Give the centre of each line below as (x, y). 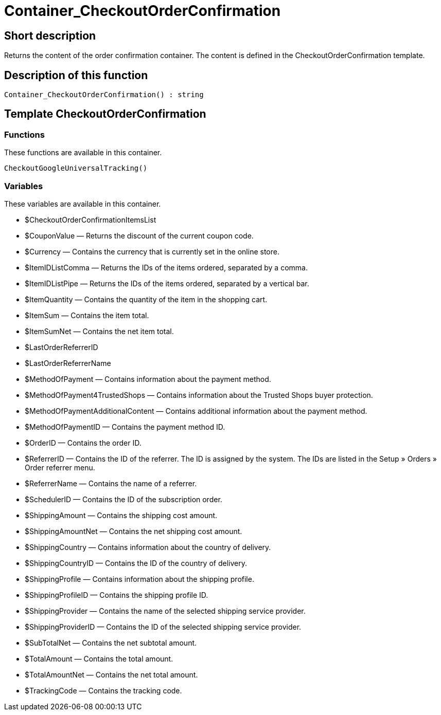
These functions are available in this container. (83, 153)
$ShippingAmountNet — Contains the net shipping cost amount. (134, 531)
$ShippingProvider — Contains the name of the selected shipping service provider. (165, 611)
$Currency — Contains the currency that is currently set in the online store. (152, 251)
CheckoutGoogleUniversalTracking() (76, 168)
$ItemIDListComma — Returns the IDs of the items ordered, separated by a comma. (166, 267)
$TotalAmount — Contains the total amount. (99, 658)
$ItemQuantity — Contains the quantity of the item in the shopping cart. (146, 299)
